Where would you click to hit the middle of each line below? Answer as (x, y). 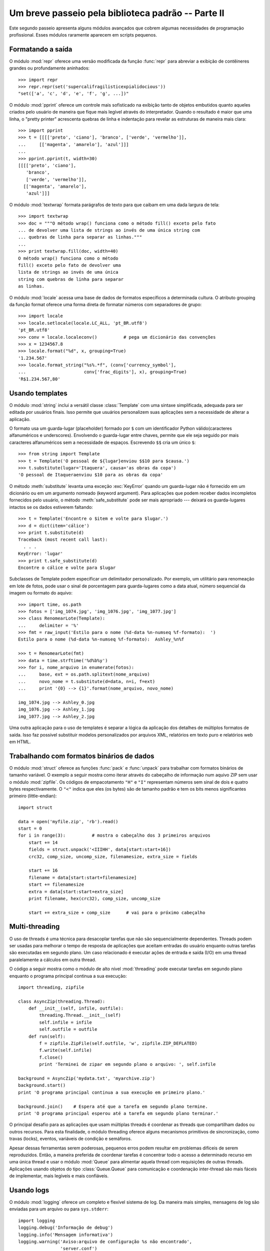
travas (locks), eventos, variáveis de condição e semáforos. (70, 1139)
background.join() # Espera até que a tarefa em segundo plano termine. (113, 1106)
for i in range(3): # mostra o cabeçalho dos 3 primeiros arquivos (114, 835)
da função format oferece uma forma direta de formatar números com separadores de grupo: (105, 304)
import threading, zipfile (51, 987)
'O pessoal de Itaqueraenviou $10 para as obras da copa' (91, 475)
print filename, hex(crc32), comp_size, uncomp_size (94, 898)
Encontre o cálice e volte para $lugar (67, 567)
